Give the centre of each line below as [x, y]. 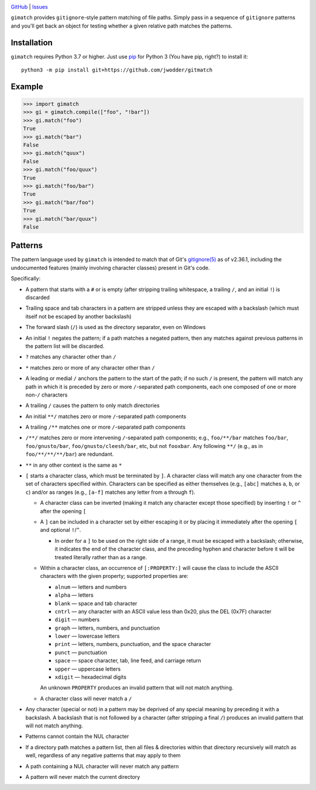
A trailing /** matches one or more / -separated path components [105, 427]
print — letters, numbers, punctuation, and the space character [133, 644]
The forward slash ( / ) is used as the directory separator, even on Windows [116, 327]
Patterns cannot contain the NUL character [77, 736]
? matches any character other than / [71, 357]
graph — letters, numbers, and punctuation [107, 628]
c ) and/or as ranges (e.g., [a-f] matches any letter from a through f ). [110, 492]
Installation [32, 42]
